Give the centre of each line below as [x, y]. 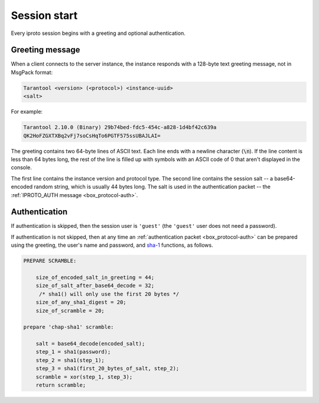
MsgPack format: [32, 72]
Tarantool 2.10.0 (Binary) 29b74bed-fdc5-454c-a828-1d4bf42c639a [120, 128]
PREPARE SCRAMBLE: [50, 261]
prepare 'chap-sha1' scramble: [69, 327]
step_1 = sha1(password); [73, 352]
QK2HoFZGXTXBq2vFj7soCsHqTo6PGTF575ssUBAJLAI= [92, 136]
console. [22, 167]
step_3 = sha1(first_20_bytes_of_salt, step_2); [108, 369]
